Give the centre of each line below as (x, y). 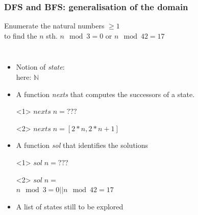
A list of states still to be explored (70, 206)
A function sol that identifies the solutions (82, 145)
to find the (21, 35)
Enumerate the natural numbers (54, 26)
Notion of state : (40, 67)
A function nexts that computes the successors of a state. (105, 94)
